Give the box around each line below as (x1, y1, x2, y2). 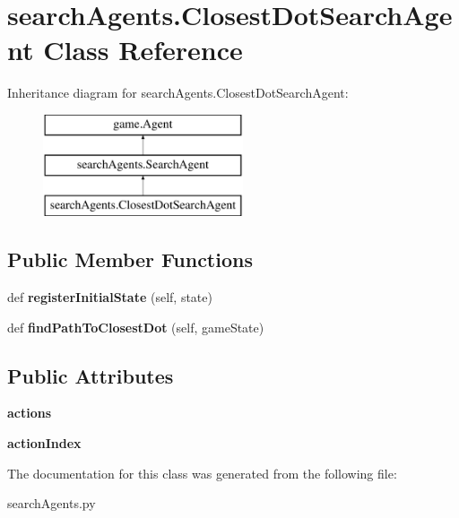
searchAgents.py (7, 494, 96, 513)
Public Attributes (7, 361, 174, 389)
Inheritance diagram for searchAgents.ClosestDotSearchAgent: (7, 83, 349, 102)
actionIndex (7, 434, 82, 453)
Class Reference (43, 31, 243, 68)
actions (7, 403, 52, 422)
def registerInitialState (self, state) (7, 288, 212, 306)
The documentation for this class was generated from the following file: (7, 463, 397, 482)
